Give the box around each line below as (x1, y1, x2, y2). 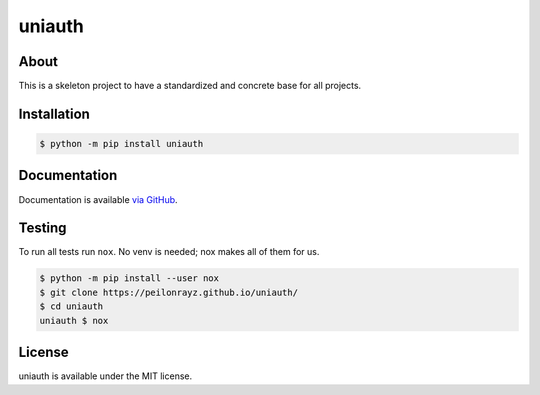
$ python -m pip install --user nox (39, 273, 220, 284)
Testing (18, 220, 67, 237)
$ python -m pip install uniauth (39, 138, 204, 150)
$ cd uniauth (39, 301, 104, 312)
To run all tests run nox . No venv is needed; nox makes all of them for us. (18, 246, 320, 258)
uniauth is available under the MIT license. (18, 370, 193, 382)
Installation (18, 105, 90, 122)
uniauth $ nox (39, 315, 109, 326)
